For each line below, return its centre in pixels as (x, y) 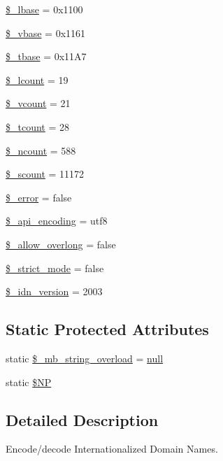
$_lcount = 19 (37, 79)
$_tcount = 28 (38, 126)
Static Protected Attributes (107, 329)
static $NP (29, 382)
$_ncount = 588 (41, 150)
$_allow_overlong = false (61, 244)
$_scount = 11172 (45, 174)
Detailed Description (82, 419)
